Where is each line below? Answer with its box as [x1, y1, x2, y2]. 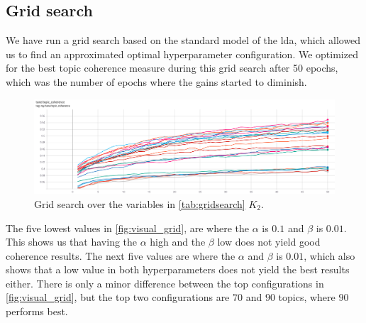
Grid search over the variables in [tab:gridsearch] [34, 196, 245, 211]
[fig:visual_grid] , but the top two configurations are [6, 290, 230, 305]
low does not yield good [217, 234, 321, 249]
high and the [150, 234, 206, 249]
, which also [304, 248, 355, 263]
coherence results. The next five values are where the [6, 248, 235, 263]
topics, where [278, 290, 335, 305]
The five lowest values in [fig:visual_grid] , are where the [6, 220, 249, 235]
